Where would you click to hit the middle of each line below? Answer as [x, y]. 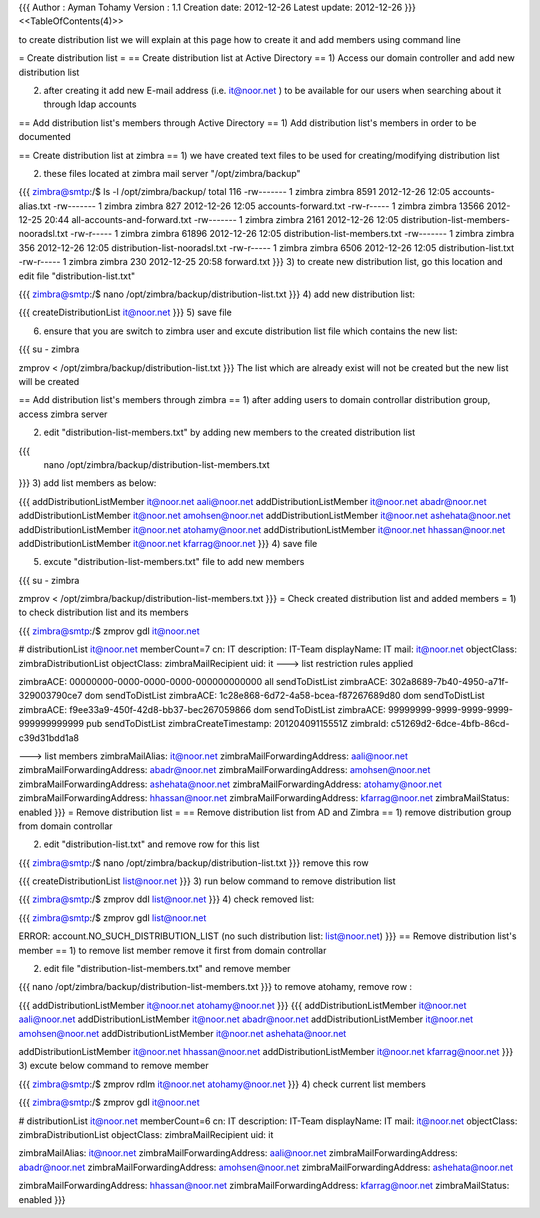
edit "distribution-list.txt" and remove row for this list [151, 844]
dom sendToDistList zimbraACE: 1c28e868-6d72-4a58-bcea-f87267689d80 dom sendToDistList [284, 696]
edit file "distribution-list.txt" [77, 276]
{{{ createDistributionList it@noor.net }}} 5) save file [125, 312]
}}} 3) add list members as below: [87, 483]
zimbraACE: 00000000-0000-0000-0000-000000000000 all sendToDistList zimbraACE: [203, 682]
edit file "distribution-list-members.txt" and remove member [167, 969]
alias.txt [35, 206]
